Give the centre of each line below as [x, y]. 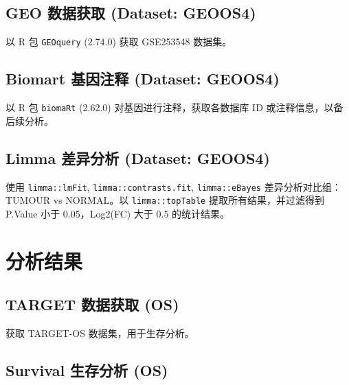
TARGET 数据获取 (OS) [92, 304]
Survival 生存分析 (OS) [87, 370]
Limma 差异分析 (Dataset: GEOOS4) [138, 157]
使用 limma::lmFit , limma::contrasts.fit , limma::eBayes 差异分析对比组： [173, 186]
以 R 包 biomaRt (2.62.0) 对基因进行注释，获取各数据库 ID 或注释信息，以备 [174, 107]
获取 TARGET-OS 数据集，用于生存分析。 [100, 333]
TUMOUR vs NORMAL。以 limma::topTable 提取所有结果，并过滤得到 [165, 200]
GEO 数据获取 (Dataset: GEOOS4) [131, 13]
